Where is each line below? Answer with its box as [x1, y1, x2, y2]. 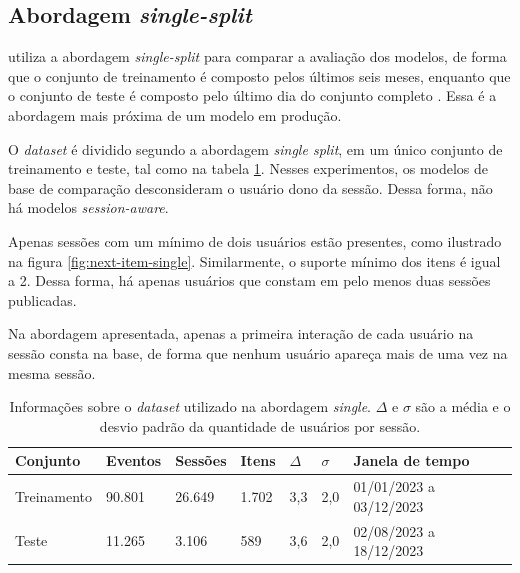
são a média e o [415, 396, 511, 417]
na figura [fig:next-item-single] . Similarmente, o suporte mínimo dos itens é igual [8, 250, 501, 271]
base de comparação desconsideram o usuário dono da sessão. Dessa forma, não [8, 177, 493, 198]
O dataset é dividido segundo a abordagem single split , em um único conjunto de [8, 138, 503, 159]
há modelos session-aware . [8, 197, 169, 218]
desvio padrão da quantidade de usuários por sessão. [99, 415, 421, 436]
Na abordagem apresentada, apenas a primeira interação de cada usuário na [8, 323, 474, 344]
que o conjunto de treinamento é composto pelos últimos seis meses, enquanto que [8, 65, 511, 86]
